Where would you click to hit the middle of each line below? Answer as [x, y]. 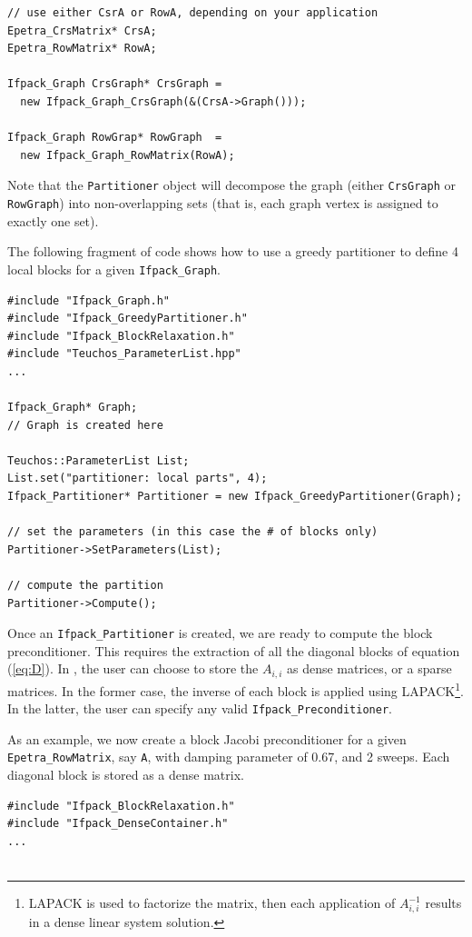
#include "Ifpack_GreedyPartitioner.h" [128, 319]
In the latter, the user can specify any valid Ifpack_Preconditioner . [200, 708]
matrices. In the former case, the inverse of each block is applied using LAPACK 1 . [236, 689]
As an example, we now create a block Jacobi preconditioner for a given [207, 738]
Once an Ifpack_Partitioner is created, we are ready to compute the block [220, 633]
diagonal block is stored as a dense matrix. [126, 775]
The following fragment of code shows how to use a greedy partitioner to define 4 [233, 251]
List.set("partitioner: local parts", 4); [138, 478]
